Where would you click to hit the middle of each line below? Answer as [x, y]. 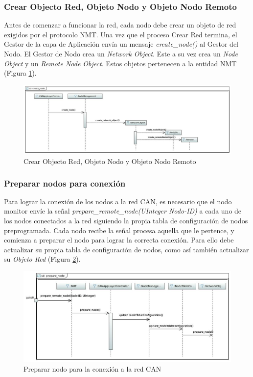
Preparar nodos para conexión [65, 183]
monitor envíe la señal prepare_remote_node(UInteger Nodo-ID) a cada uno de [123, 211]
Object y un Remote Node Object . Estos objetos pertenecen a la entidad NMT [120, 63]
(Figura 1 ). [20, 73]
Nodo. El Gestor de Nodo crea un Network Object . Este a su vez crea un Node [121, 54]
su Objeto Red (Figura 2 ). [42, 259]
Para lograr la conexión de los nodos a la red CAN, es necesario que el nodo [118, 201]
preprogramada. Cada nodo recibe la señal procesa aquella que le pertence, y [119, 230]
